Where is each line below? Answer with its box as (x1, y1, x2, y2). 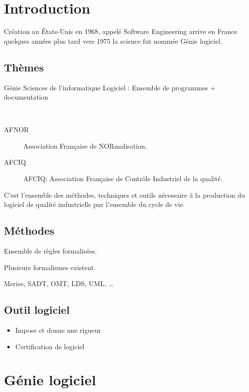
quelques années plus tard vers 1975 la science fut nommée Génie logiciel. (4, 35, 222, 46)
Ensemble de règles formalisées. (4, 246, 97, 256)
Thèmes (4, 59, 44, 74)
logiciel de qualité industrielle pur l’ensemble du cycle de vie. (4, 199, 185, 209)
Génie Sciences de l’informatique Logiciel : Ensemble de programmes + (4, 82, 216, 92)
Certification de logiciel (15, 341, 85, 351)
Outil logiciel (4, 302, 70, 317)
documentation (4, 92, 49, 102)
